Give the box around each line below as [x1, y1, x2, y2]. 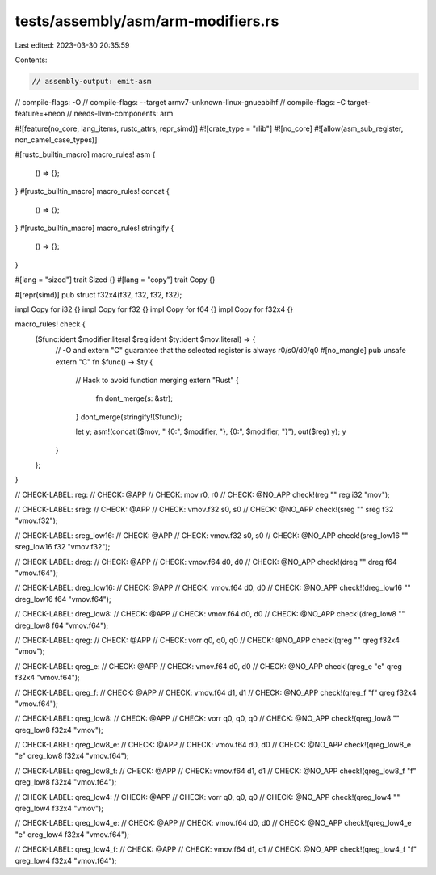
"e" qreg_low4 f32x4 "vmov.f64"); [15, 829, 129, 839]
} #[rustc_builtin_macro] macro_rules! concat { [15, 187, 170, 196]
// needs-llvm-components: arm [66, 109, 174, 119]
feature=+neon [15, 109, 65, 119]
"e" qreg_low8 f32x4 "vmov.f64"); [15, 751, 129, 761]
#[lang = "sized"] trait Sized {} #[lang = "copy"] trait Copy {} [15, 275, 216, 284]
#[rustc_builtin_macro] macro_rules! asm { [15, 149, 156, 159]
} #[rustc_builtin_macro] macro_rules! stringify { [15, 223, 174, 233]
